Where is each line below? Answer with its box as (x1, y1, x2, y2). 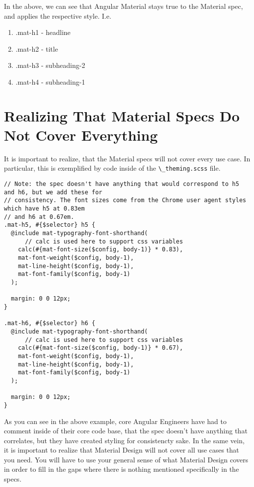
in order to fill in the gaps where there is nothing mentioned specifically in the (4, 464, 239, 474)
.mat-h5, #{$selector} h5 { (4, 221, 96, 229)
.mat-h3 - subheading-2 (15, 60, 85, 70)
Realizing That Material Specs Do (4, 105, 240, 125)
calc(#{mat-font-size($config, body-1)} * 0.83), (18, 246, 183, 253)
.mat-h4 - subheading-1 (15, 76, 85, 87)
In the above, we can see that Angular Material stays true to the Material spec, (4, 1, 243, 11)
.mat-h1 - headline (15, 27, 71, 37)
